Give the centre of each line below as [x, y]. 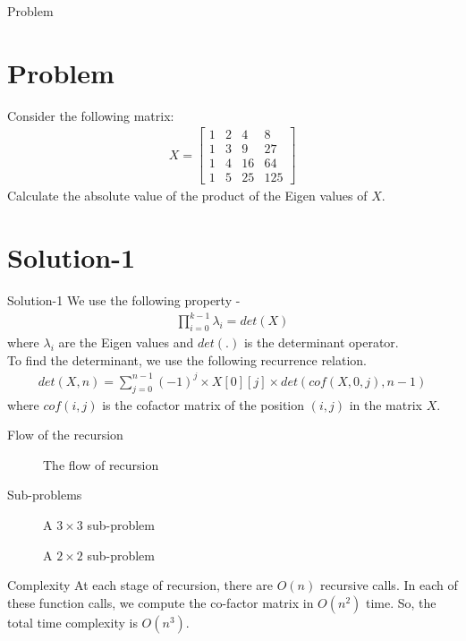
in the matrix [386, 404]
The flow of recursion [101, 464]
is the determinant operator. [321, 342]
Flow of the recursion [65, 435]
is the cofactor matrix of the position [203, 404]
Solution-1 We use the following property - [124, 300]
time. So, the [401, 602]
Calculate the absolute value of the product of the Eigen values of [187, 196]
